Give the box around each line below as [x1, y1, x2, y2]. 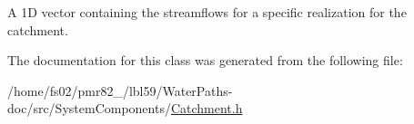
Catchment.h [170, 99, 243, 118]
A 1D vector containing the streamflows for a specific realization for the [7, 3, 407, 21]
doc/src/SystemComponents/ [7, 99, 171, 118]
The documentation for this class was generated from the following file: [7, 51, 403, 70]
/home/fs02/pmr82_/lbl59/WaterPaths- [7, 81, 233, 100]
